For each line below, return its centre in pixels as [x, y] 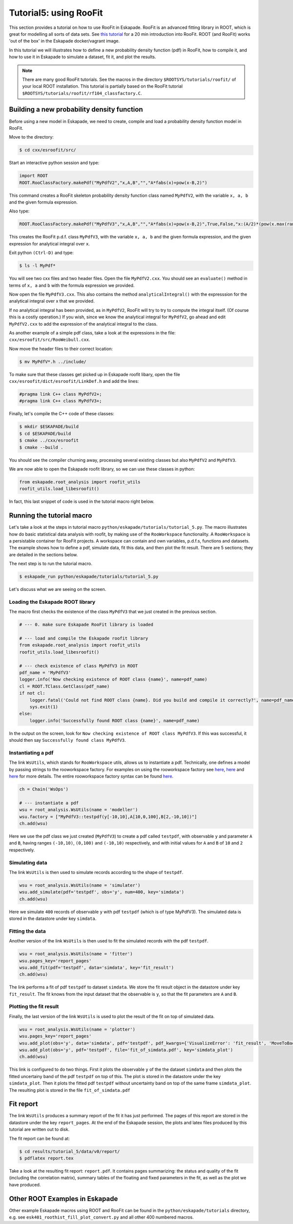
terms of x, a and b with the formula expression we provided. [72, 285]
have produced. [25, 1184]
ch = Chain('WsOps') [44, 789]
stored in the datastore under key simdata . [53, 918]
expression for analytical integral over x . [50, 244]
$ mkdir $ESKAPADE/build [49, 427]
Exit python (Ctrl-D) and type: [42, 253]
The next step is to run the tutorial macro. [51, 564]
